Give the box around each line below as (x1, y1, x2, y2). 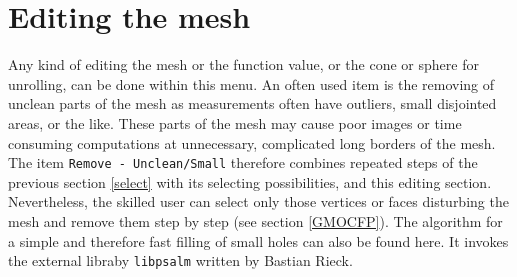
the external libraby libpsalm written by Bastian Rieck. (8, 250, 353, 271)
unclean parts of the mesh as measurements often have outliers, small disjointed (8, 93, 497, 114)
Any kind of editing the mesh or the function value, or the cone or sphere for (8, 54, 479, 75)
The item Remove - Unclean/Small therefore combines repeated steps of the (8, 152, 478, 173)
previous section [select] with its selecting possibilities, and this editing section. (8, 171, 492, 192)
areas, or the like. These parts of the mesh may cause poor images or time (8, 112, 462, 133)
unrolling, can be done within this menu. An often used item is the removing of (8, 73, 495, 94)
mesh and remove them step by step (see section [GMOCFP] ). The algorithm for (8, 210, 503, 231)
